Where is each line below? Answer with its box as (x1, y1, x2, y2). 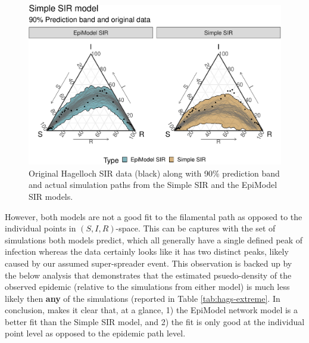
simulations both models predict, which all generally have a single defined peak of (5, 233, 303, 246)
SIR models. (29, 190, 73, 202)
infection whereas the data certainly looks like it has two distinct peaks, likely (5, 245, 289, 258)
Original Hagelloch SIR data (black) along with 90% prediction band (29, 166, 280, 179)
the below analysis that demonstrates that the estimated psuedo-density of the (5, 268, 292, 281)
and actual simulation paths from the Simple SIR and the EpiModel (29, 178, 277, 191)
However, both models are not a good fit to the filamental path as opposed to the (5, 210, 302, 223)
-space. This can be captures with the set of (116, 222, 276, 234)
